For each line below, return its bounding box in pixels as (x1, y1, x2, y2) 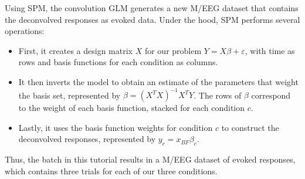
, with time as (245, 44, 295, 56)
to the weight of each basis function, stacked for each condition (18, 102, 245, 114)
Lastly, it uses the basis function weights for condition (18, 121, 213, 133)
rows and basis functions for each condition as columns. (18, 56, 218, 68)
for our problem (144, 44, 202, 56)
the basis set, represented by (18, 89, 121, 101)
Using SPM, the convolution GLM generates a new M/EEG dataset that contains (5, 2, 299, 13)
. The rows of (194, 89, 242, 101)
